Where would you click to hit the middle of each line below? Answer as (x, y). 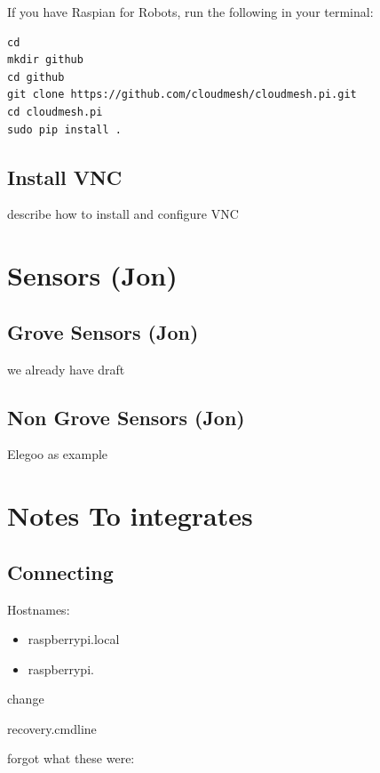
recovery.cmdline (52, 728)
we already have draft (66, 369)
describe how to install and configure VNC (123, 214)
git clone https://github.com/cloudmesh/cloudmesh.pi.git (182, 95)
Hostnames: (39, 609)
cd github (36, 77)
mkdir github (45, 60)
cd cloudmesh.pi (55, 112)
